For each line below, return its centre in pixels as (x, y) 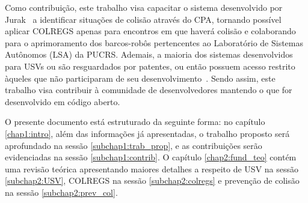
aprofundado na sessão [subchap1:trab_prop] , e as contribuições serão (134, 145)
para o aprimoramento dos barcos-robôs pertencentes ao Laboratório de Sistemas (154, 42)
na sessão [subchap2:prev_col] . (61, 192)
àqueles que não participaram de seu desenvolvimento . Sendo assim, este (140, 78)
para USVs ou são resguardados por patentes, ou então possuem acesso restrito (150, 66)
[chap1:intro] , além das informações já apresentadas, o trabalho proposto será (147, 133)
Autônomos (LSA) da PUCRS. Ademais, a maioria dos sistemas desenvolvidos (149, 54)
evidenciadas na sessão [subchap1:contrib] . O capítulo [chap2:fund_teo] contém (151, 157)
